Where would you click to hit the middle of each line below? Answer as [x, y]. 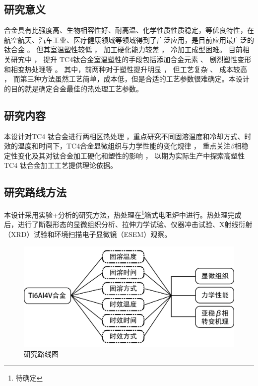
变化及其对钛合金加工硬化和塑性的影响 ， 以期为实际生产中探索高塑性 [131, 155]
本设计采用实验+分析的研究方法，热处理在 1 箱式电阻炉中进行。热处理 [116, 214]
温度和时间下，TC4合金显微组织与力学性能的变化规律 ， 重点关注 [124, 146]
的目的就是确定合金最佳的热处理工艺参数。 [73, 88]
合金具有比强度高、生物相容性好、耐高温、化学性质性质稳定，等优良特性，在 [129, 30]
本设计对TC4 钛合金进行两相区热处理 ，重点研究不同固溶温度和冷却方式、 [124, 136]
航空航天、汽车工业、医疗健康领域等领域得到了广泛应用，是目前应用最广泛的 [129, 39]
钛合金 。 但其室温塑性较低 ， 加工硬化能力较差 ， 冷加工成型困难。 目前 [123, 49]
